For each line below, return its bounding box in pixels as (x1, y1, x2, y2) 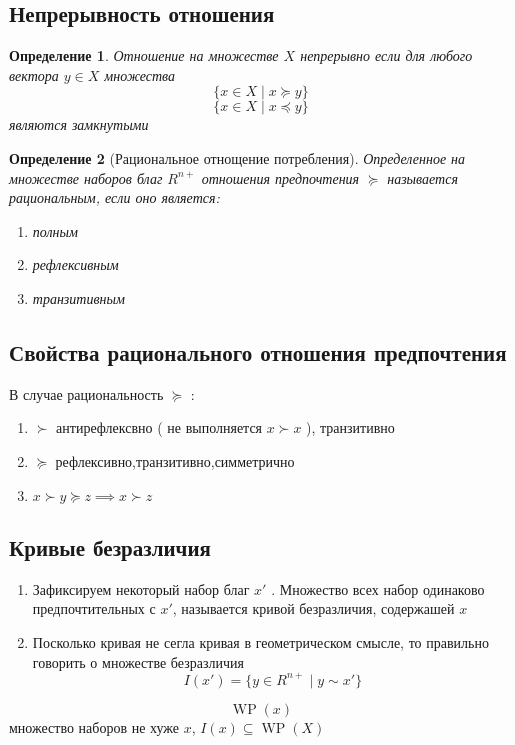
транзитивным (32, 287, 125, 308)
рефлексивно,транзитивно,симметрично (55, 450, 295, 471)
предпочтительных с (32, 598, 156, 619)
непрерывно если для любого (300, 45, 473, 66)
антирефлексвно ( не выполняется (56, 417, 263, 438)
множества (104, 64, 176, 85)
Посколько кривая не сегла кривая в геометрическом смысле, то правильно (32, 631, 489, 652)
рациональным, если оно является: (9, 187, 220, 208)
